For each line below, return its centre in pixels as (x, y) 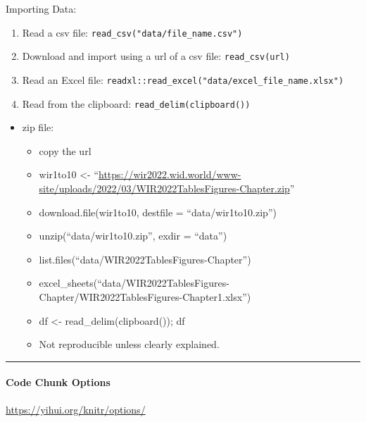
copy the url (65, 150)
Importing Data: (41, 8)
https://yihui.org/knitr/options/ (76, 409)
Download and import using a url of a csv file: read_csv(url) (156, 56)
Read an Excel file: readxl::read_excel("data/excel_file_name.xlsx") (183, 79)
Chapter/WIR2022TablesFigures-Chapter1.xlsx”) (145, 296)
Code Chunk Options (58, 382)
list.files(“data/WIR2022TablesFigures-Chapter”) (145, 259)
